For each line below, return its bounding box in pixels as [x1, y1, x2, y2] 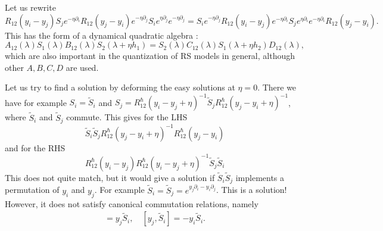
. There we [257, 81, 297, 93]
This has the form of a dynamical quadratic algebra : [5, 29, 198, 41]
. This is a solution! [216, 183, 287, 196]
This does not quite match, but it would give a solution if [5, 171, 215, 183]
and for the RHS [5, 141, 66, 154]
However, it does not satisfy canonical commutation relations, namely [5, 197, 259, 210]
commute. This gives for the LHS [66, 111, 188, 123]
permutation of [5, 183, 60, 196]
